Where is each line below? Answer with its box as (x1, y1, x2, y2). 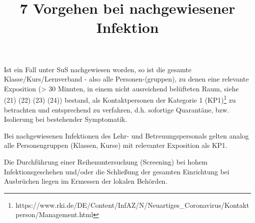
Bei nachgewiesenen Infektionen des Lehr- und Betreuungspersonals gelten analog (4, 130, 249, 140)
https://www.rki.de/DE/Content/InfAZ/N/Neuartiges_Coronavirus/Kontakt (15, 199, 249, 210)
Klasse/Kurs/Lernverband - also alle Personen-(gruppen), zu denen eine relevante (4, 74, 249, 84)
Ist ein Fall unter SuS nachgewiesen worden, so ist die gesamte (4, 64, 192, 74)
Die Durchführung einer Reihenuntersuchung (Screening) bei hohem (4, 156, 208, 167)
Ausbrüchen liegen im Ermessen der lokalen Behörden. (4, 176, 168, 186)
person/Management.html (15, 209, 93, 220)
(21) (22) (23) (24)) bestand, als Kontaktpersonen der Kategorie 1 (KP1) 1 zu (4, 93, 236, 105)
